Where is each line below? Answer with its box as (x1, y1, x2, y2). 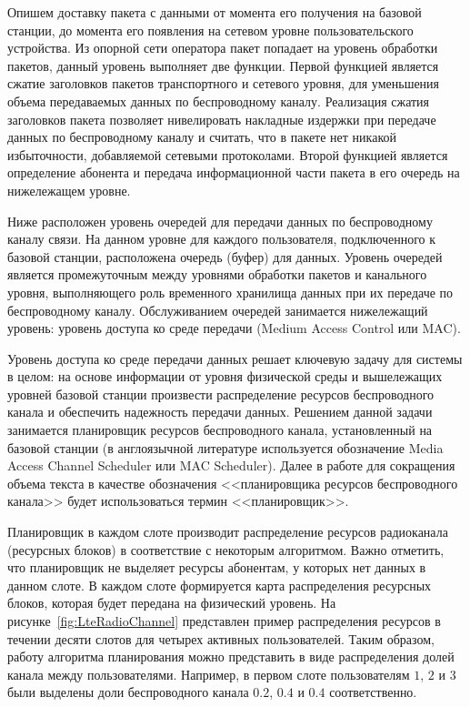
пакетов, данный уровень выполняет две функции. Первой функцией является (7, 56, 439, 75)
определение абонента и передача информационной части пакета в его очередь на (7, 163, 460, 182)
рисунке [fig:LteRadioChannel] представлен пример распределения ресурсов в (7, 611, 441, 630)
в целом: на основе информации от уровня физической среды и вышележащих (7, 367, 443, 386)
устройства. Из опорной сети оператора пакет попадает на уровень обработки (7, 38, 438, 57)
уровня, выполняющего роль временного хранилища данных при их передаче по (7, 282, 454, 301)
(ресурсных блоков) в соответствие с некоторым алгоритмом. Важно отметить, (7, 540, 445, 559)
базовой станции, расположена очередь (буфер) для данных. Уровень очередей (7, 247, 443, 266)
